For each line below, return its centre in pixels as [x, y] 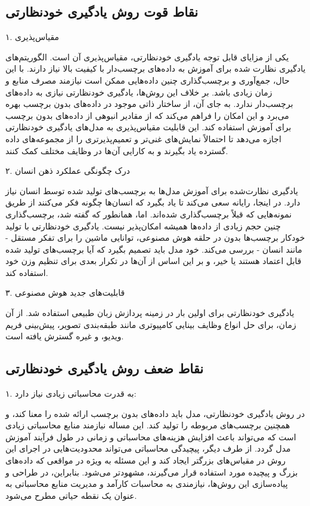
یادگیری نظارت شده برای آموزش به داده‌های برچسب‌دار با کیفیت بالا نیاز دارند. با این [156, 68]
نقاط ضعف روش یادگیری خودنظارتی [105, 368]
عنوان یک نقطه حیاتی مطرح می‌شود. [71, 495]
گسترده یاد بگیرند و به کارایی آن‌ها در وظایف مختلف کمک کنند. [117, 150]
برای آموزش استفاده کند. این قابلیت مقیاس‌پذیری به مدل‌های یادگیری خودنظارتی [148, 127]
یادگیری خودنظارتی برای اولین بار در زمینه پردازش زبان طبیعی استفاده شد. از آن [150, 313]
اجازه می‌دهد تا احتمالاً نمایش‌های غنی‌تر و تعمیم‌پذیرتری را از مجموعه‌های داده [143, 138]
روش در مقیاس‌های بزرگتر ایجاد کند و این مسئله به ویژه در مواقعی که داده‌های [146, 460]
